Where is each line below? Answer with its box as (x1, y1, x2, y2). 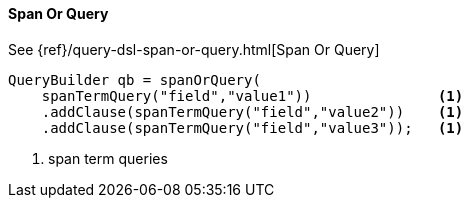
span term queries (48, 149, 168, 167)
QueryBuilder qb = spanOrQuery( (8, 71, 261, 88)
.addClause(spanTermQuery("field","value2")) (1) (41, 103, 464, 120)
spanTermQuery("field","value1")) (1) (41, 87, 464, 104)
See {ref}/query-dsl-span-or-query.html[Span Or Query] (8, 40, 380, 58)
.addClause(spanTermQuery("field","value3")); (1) (41, 119, 464, 136)
